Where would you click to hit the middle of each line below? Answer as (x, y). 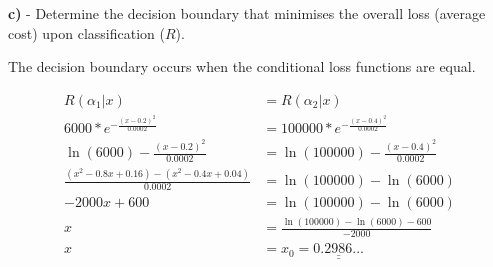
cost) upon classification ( (86, 32)
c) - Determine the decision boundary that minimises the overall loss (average (247, 13)
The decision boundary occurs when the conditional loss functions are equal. (242, 66)
